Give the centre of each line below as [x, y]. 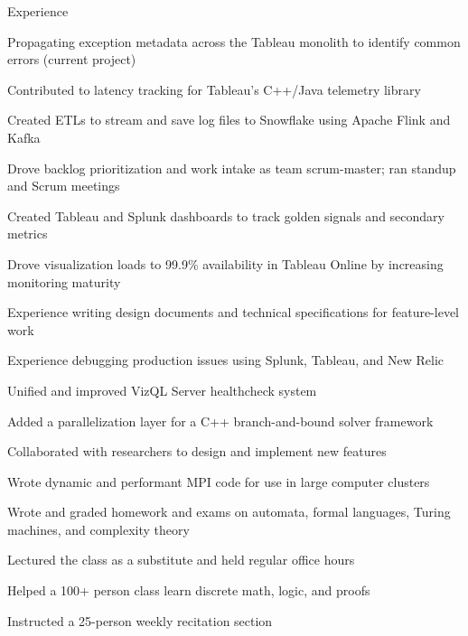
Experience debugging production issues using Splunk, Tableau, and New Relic [226, 360]
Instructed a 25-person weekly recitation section [140, 620]
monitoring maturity [64, 281]
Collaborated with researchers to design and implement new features [197, 451]
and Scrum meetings [64, 186]
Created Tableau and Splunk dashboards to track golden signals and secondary [226, 215]
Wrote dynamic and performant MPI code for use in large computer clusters [219, 481]
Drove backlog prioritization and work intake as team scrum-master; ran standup [232, 168]
